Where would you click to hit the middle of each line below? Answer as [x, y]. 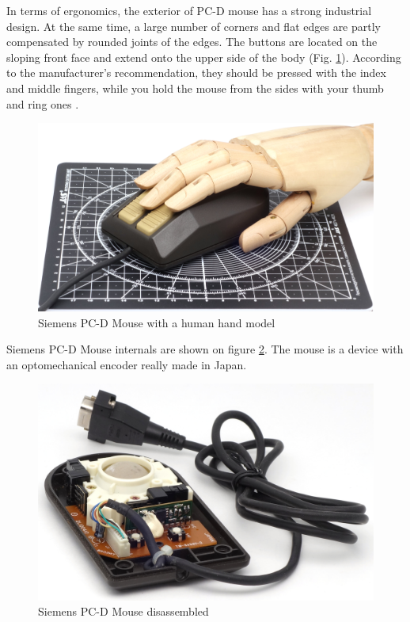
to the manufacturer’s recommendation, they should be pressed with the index [196, 73]
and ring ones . [43, 103]
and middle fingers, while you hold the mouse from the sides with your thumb [195, 88]
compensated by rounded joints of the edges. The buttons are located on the [192, 42]
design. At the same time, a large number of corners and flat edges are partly [194, 26]
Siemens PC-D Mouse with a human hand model [157, 322]
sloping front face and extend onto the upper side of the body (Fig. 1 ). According [204, 57]
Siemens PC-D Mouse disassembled [123, 611]
